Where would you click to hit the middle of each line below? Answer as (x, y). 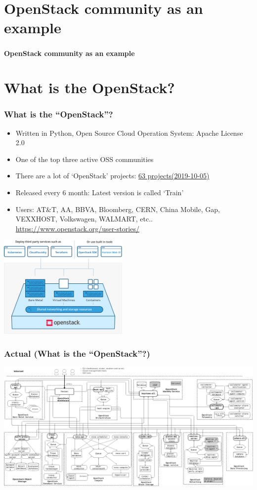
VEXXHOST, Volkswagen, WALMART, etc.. (84, 219)
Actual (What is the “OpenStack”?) (77, 353)
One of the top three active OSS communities (85, 159)
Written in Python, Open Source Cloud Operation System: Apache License (129, 133)
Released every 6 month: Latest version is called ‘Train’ (100, 192)
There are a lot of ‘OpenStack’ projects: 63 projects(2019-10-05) (112, 176)
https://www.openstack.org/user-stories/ (77, 228)
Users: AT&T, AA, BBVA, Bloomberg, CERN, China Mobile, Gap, (118, 209)
